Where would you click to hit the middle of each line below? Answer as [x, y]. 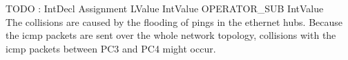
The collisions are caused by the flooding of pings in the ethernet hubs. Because [174, 21]
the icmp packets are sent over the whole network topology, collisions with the [171, 35]
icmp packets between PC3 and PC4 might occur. [111, 48]
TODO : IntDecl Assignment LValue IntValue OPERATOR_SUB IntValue [165, 8]
